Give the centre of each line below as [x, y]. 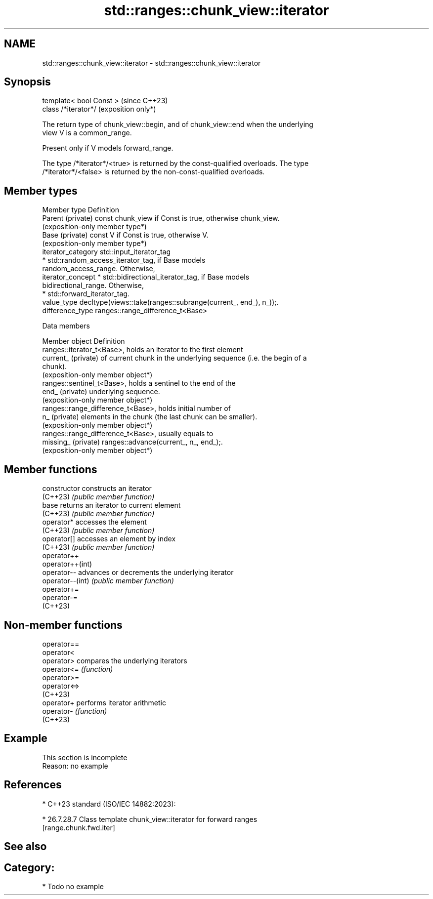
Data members [66, 326]
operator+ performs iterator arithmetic [104, 702]
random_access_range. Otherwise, [99, 269]
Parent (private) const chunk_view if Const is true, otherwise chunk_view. [161, 218]
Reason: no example [75, 766]
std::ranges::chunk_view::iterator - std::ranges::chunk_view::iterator [152, 63]
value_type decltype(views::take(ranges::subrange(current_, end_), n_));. [160, 302]
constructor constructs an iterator [97, 489]
